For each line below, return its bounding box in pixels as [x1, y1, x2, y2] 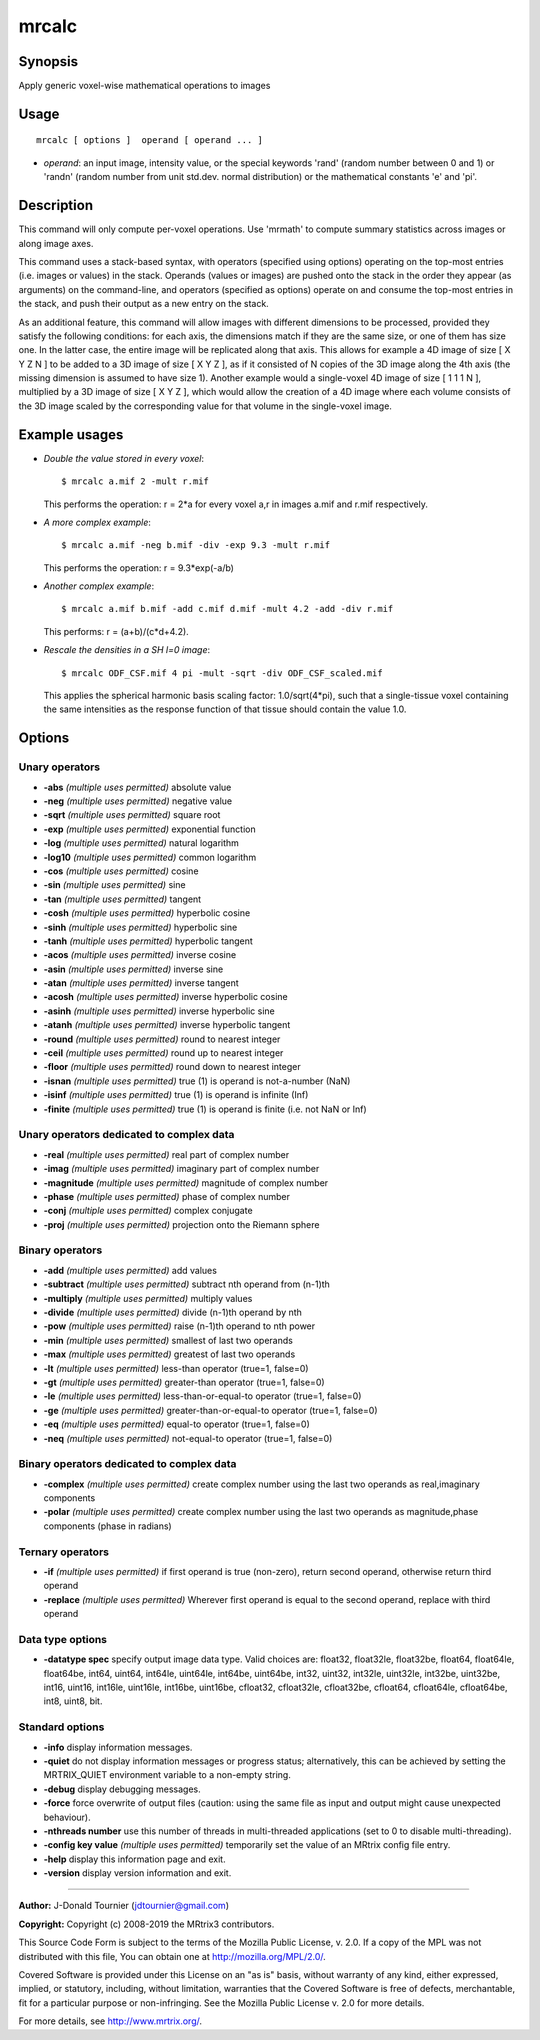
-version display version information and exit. [43, 1867, 232, 1879]
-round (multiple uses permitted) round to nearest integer [43, 1033, 281, 1045]
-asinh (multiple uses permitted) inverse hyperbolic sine [43, 1005, 275, 1017]
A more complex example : [43, 516, 152, 528]
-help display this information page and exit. [43, 1853, 226, 1865]
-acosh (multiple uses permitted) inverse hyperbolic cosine [43, 991, 289, 1003]
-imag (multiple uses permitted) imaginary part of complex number [43, 1163, 320, 1175]
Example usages [18, 426, 124, 443]
